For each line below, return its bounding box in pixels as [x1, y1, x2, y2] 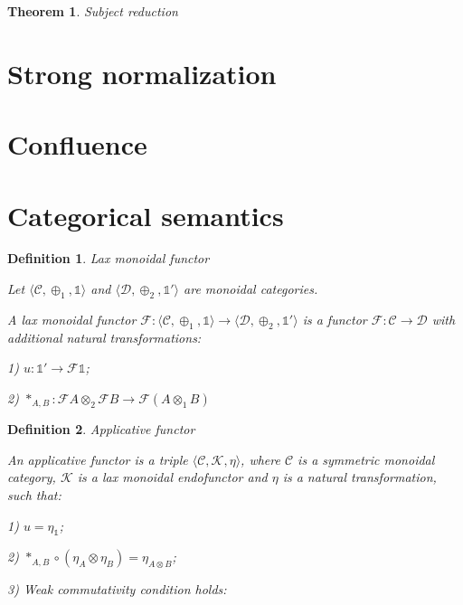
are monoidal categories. [184, 279, 318, 298]
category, [7, 468, 56, 487]
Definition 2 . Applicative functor [7, 420, 195, 439]
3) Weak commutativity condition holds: [7, 580, 227, 599]
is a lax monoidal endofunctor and [77, 468, 268, 487]
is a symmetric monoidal [298, 449, 435, 468]
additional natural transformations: [7, 327, 202, 346]
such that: [7, 486, 61, 505]
